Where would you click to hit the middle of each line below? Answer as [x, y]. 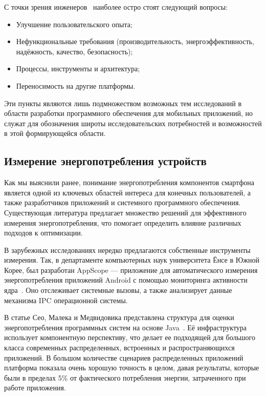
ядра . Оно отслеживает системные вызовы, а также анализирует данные [118, 290]
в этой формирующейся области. [55, 133]
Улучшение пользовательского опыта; [74, 24]
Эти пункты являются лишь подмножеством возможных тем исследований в [123, 103]
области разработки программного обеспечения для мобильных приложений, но [129, 113]
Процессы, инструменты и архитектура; [78, 68]
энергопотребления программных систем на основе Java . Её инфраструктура [126, 327]
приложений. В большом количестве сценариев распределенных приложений [124, 357]
